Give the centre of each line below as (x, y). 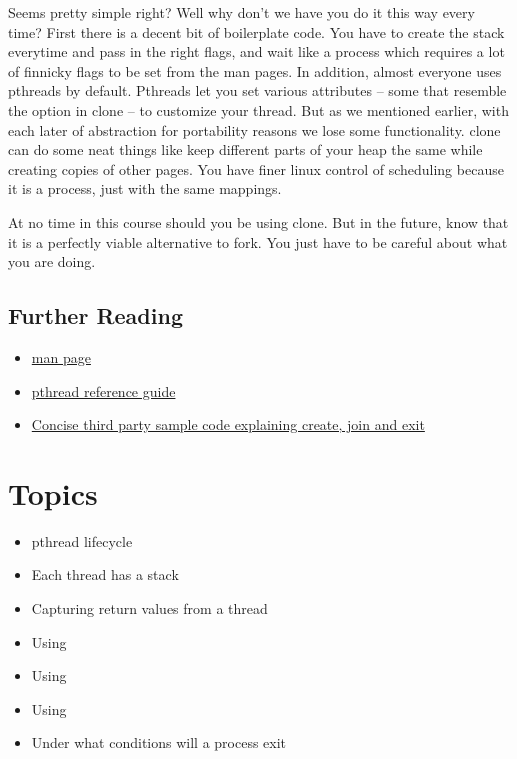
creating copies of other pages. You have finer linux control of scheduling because (256, 168)
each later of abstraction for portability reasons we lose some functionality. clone (254, 129)
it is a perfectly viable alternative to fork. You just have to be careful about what (258, 241)
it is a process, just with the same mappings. (145, 188)
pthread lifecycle (82, 540)
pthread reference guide (103, 390)
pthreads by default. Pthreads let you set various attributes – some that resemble (257, 90)
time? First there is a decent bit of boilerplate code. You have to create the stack (256, 31)
